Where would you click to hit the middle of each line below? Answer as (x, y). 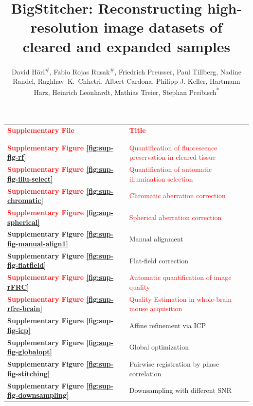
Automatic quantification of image (180, 277)
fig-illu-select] (30, 178)
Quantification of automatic (171, 169)
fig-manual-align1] (38, 244)
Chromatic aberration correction (177, 195)
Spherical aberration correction (175, 217)
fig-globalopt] (30, 352)
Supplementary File (41, 130)
